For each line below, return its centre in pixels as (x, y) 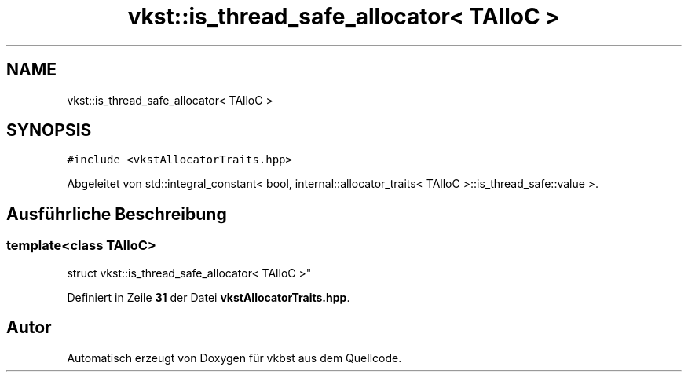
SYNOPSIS (49, 130)
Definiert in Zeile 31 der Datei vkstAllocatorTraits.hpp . (209, 297)
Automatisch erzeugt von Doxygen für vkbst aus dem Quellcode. (234, 358)
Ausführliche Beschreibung (117, 214)
